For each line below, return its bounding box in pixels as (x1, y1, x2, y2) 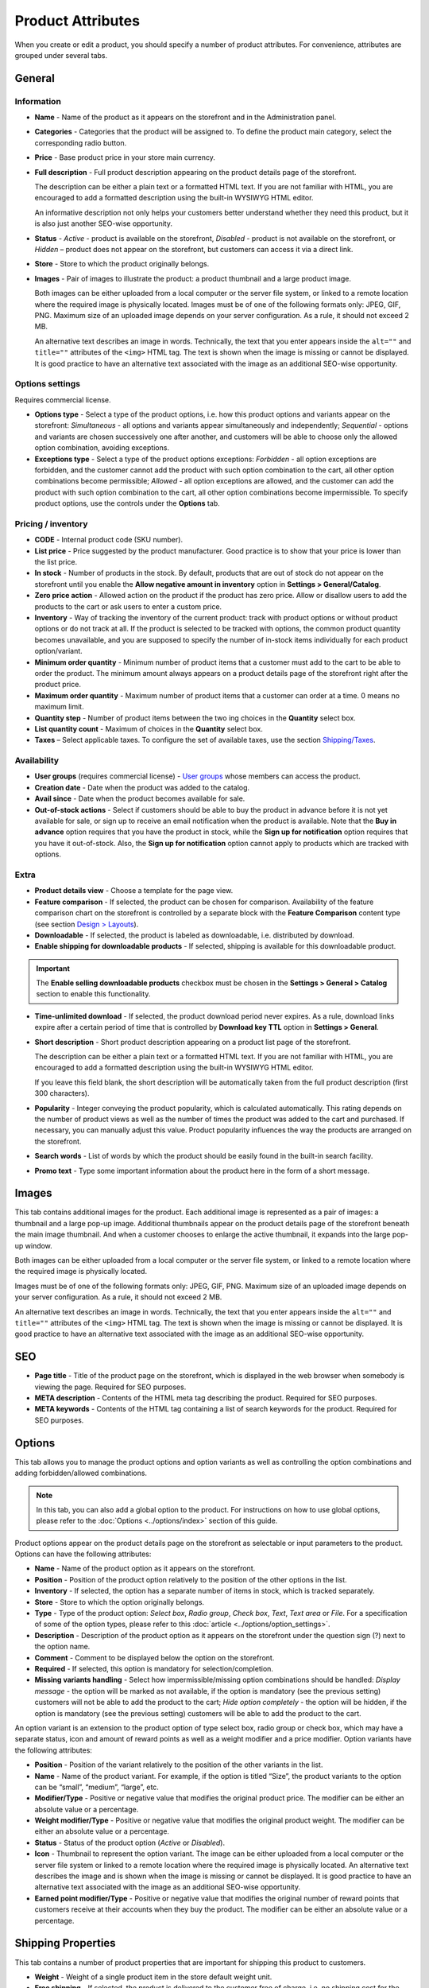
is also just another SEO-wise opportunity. (34, 219, 172, 228)
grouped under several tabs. (14, 50, 108, 60)
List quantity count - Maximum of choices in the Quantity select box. (34, 724, 264, 733)
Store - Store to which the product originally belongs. (34, 259, 210, 269)
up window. (14, 1241, 53, 1250)
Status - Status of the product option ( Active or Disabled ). (34, 1838, 226, 1847)
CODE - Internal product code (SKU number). (34, 535, 183, 545)
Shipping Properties (14, 1936, 116, 1950)
